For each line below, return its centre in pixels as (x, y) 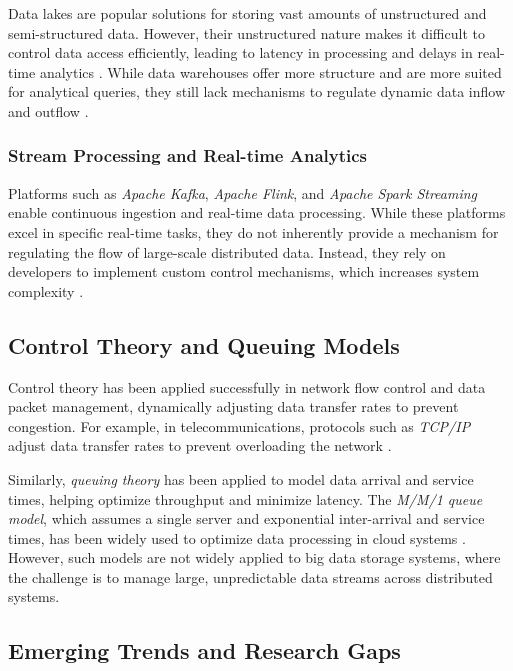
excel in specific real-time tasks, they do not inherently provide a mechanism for (253, 231)
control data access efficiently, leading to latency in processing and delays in (240, 52)
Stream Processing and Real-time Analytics (188, 155)
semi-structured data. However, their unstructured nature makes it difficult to (246, 32)
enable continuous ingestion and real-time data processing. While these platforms (257, 212)
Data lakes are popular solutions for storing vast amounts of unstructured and (247, 13)
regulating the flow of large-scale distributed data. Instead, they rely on (227, 251)
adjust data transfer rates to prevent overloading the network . (200, 445)
